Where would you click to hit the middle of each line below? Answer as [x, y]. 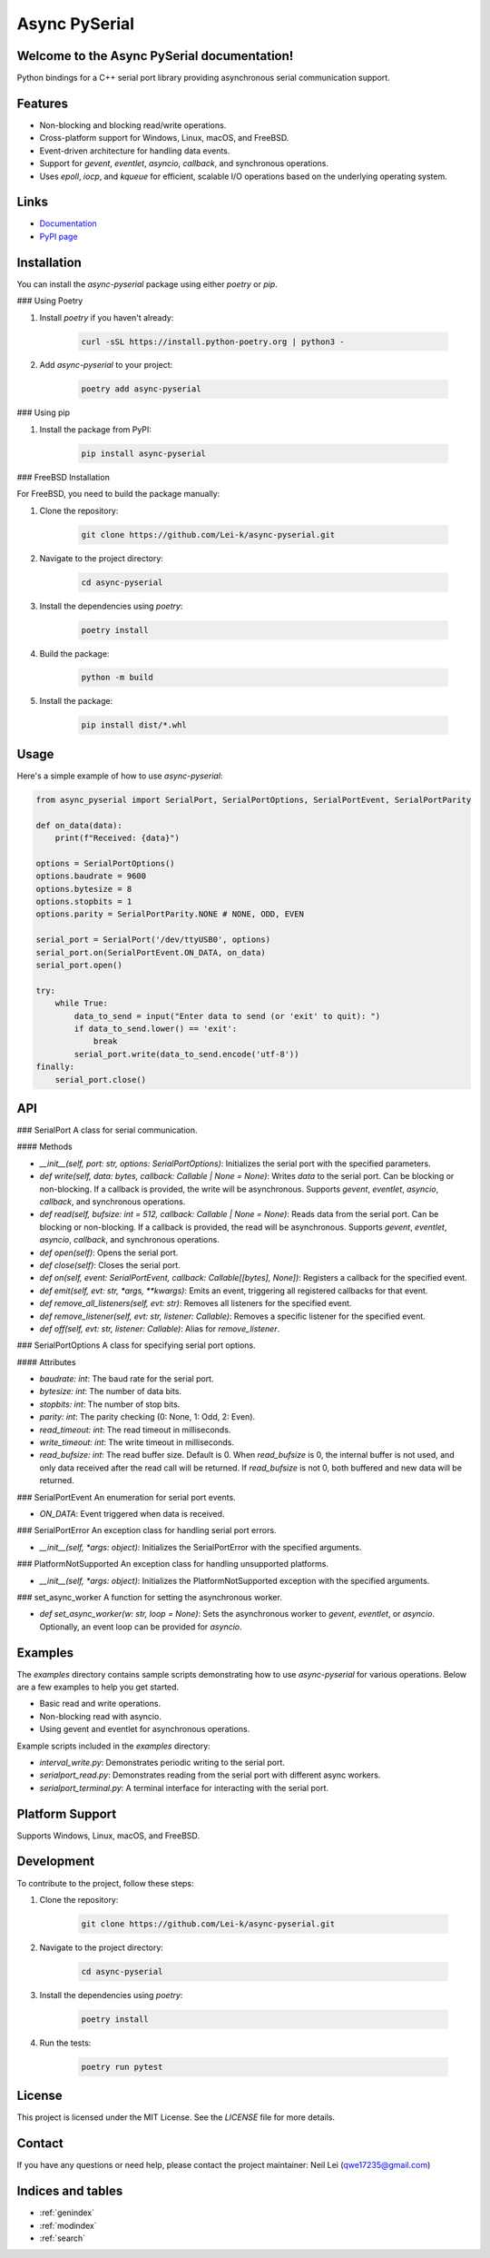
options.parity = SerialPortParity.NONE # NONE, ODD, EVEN [170, 914]
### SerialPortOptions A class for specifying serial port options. [136, 1345]
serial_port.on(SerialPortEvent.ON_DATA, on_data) [151, 952]
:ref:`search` [63, 2238]
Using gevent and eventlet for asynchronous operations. [145, 1729]
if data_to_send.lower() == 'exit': [156, 1028]
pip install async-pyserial [143, 453]
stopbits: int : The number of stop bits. [110, 1404]
